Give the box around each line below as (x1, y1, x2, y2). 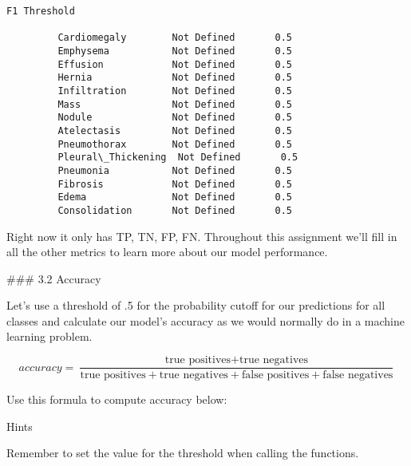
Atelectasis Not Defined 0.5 (57, 124, 292, 136)
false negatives (322, 369, 393, 381)
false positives (242, 369, 310, 381)
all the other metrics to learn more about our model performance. (6, 243, 328, 260)
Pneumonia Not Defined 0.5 (57, 164, 292, 176)
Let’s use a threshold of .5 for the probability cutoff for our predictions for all (6, 297, 385, 314)
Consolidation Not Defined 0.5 (57, 204, 292, 216)
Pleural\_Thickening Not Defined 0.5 (57, 152, 298, 164)
